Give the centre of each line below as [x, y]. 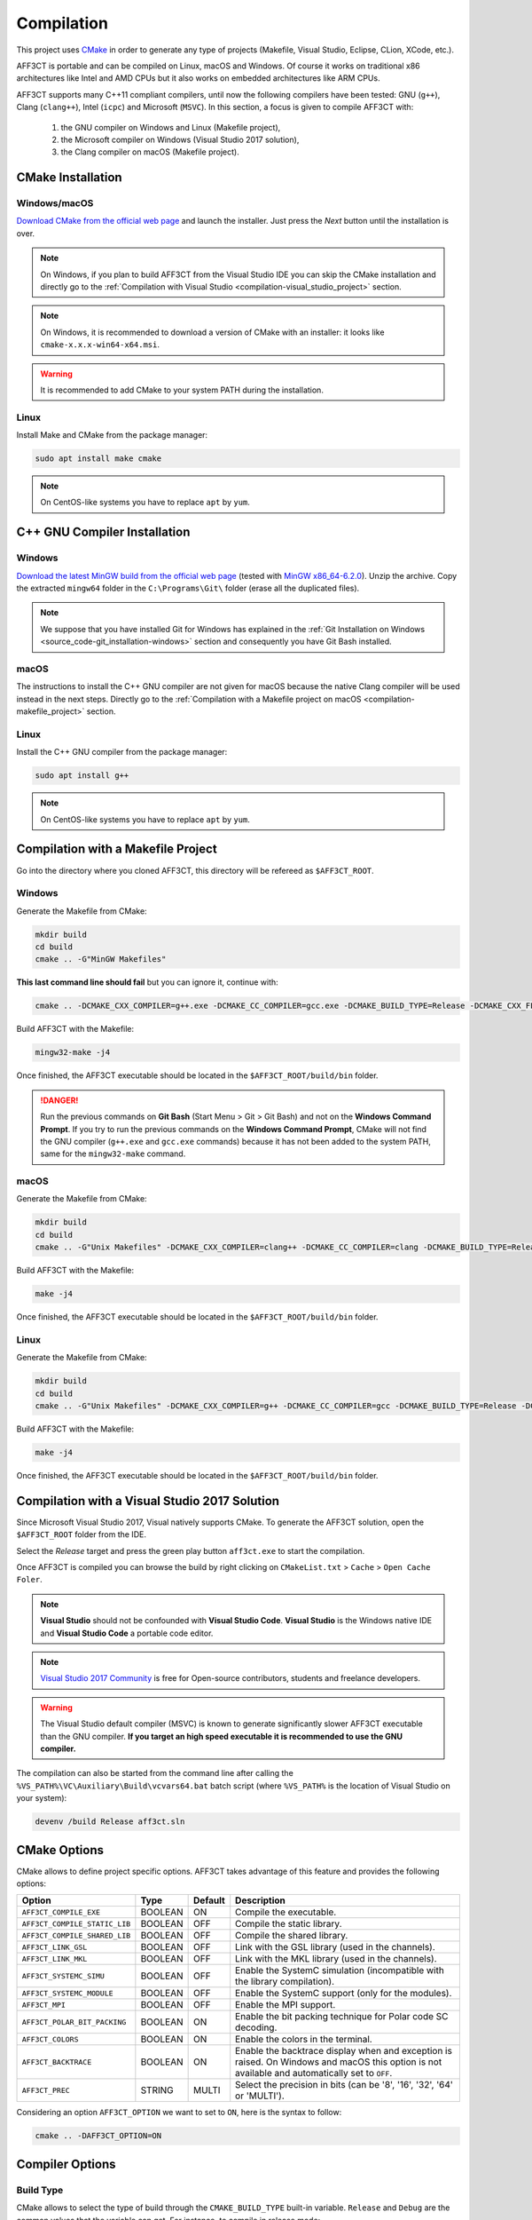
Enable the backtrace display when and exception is [344, 2051]
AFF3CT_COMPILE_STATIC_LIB [76, 1924]
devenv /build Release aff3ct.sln [110, 1822]
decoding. [256, 2027]
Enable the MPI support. [286, 2005]
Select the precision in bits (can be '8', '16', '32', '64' [344, 2085]
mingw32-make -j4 [73, 1053]
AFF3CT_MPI [44, 2005]
